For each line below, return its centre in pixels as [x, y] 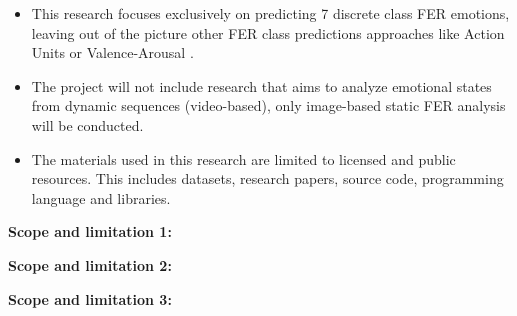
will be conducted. [87, 124]
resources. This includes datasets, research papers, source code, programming [267, 178]
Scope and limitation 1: [90, 231]
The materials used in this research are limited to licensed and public [243, 158]
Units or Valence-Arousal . [112, 52]
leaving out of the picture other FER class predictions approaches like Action [268, 32]
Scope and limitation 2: [90, 264]
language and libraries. [101, 197]
